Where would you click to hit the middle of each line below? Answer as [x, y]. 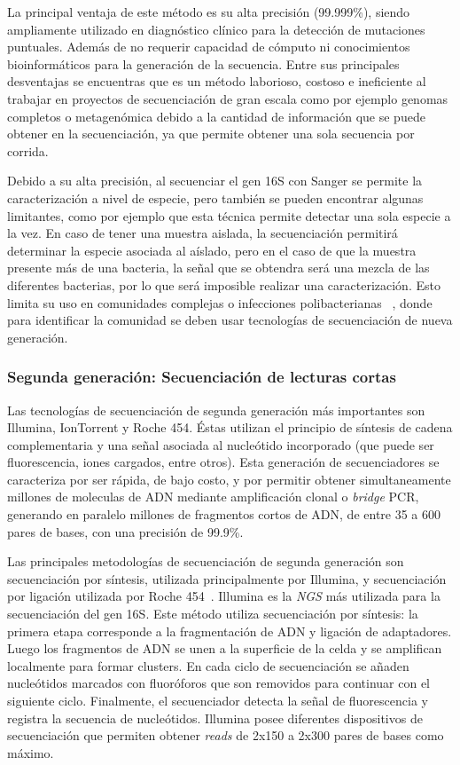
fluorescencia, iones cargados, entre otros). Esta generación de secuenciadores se [223, 462]
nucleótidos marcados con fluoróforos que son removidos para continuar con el [219, 683]
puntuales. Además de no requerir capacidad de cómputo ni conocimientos [209, 47]
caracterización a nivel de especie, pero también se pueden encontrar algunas [215, 197]
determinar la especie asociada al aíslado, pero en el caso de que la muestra [212, 250]
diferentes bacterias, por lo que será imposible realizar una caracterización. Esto [224, 284]
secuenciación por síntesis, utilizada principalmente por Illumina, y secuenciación [227, 578]
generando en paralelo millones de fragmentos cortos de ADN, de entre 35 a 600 [224, 514]
